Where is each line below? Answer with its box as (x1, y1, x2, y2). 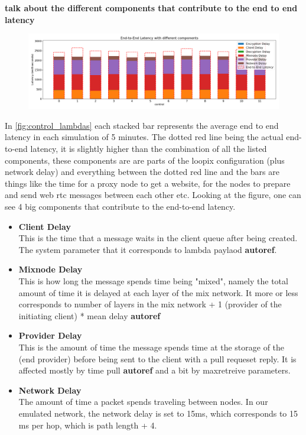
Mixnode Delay (18, 263, 83, 275)
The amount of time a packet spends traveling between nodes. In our (18, 395, 268, 408)
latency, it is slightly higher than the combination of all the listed (30, 142, 267, 155)
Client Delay (18, 220, 71, 232)
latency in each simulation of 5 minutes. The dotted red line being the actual (5, 131, 284, 143)
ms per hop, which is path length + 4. (18, 418, 157, 431)
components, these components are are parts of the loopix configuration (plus (5, 154, 285, 166)
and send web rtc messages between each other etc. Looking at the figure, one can (5, 189, 301, 201)
